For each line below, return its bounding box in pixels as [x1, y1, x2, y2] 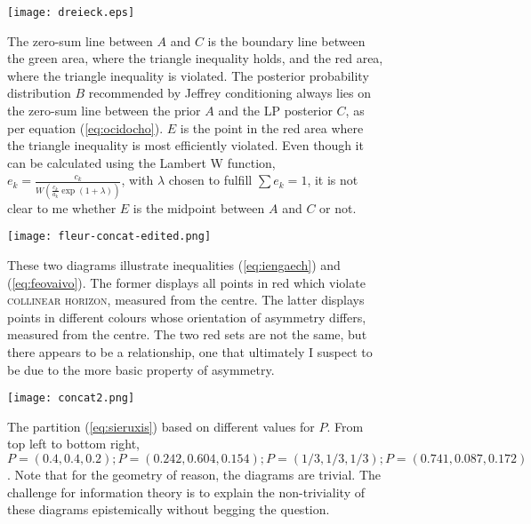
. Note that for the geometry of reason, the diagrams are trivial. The [7, 464, 381, 483]
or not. [319, 198, 357, 217]
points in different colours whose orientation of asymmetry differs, [7, 307, 366, 326]
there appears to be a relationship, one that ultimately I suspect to [7, 342, 373, 361]
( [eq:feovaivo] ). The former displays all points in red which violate [7, 273, 366, 291]
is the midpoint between [133, 198, 265, 217]
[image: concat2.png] [7, 392, 135, 405]
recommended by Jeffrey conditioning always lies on [88, 83, 372, 102]
